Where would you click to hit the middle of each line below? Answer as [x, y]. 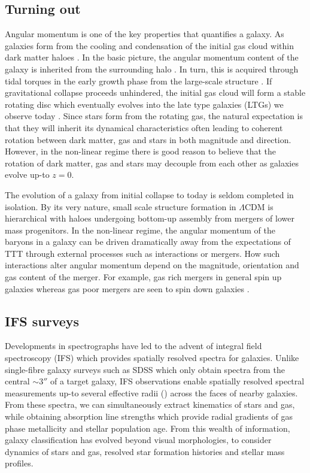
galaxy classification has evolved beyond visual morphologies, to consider [138, 440]
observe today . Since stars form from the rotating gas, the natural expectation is [154, 116]
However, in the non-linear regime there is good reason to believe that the [140, 151]
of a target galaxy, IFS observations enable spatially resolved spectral [177, 381]
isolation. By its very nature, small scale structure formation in [121, 206]
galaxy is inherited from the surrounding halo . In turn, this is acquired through [152, 69]
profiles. [19, 463]
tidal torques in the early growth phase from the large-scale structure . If [139, 81]
